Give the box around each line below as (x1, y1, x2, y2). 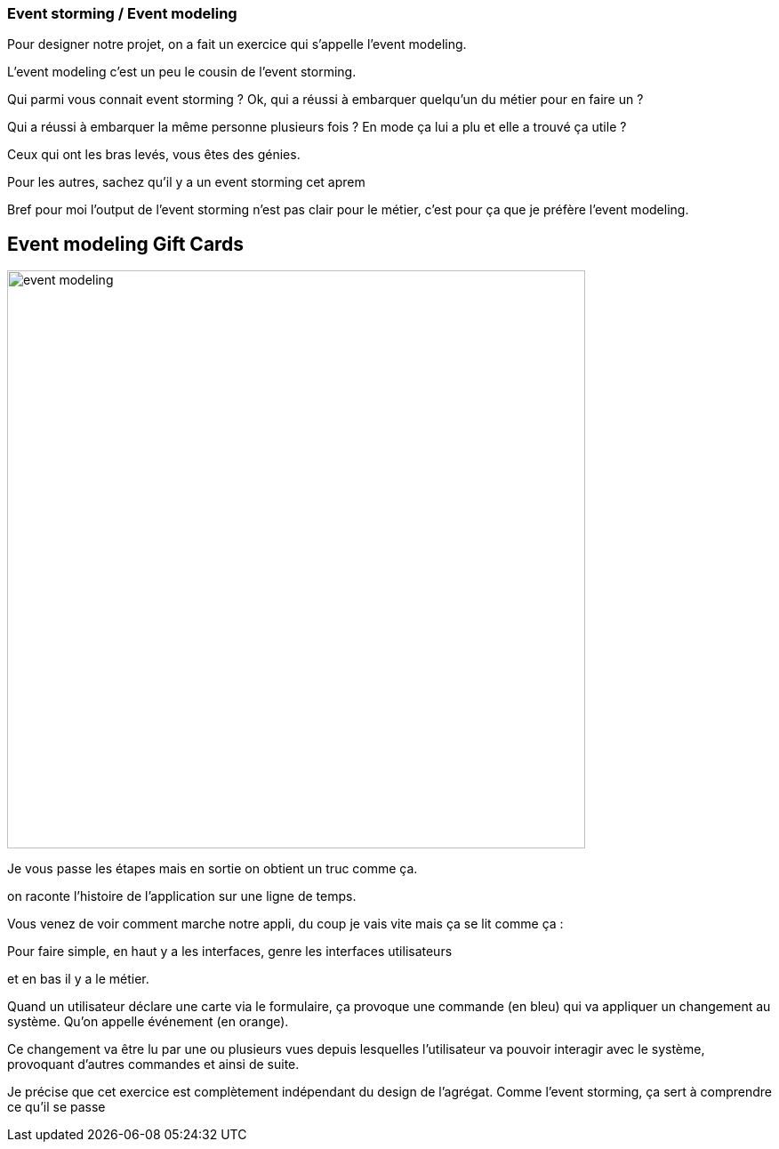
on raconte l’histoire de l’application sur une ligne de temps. (7, 888, 357, 904)
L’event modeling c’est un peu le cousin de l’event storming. (7, 64, 357, 80)
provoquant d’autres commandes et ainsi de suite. (7, 1057, 300, 1073)
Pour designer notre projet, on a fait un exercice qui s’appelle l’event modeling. (7, 36, 467, 52)
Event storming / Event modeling (7, 4, 237, 22)
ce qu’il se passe (7, 1099, 106, 1115)
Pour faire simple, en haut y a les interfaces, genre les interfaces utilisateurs (7, 944, 453, 960)
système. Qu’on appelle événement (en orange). (7, 1014, 289, 1030)
